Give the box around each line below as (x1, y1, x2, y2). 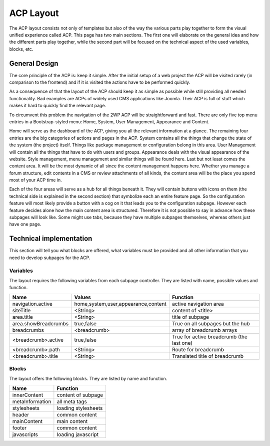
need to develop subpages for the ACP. (9, 255, 90, 261)
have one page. (9, 221, 41, 228)
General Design (9, 59, 58, 68)
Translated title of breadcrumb (171, 352, 244, 359)
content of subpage (56, 391, 103, 398)
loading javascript (56, 431, 99, 438)
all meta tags (56, 398, 87, 405)
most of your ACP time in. (9, 177, 62, 183)
